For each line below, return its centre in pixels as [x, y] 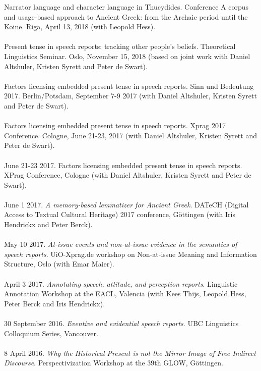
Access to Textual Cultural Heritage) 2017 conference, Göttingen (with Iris [120, 214]
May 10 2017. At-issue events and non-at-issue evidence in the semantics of [121, 244]
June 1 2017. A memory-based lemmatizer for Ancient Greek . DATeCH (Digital [126, 204]
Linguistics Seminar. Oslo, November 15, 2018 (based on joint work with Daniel [127, 56]
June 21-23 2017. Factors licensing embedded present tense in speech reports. [123, 165]
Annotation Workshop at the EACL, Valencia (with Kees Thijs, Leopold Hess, [125, 294]
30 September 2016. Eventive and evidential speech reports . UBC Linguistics [121, 323]
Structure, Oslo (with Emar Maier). [59, 264]
